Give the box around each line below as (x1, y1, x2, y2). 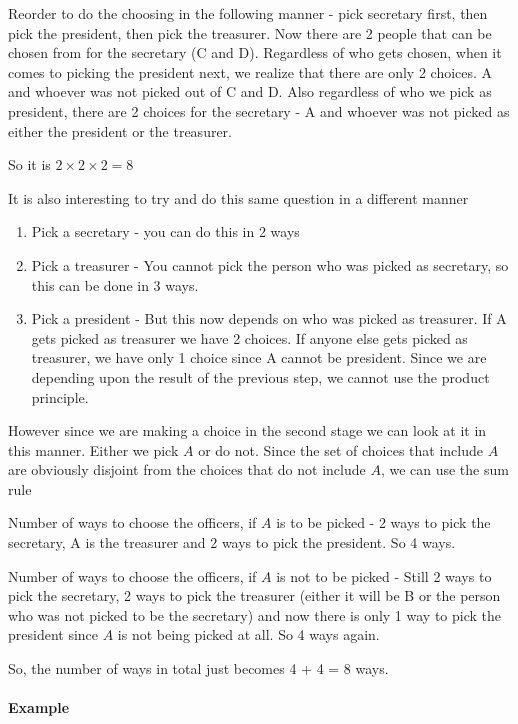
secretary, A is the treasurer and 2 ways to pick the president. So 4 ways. (8, 532, 456, 553)
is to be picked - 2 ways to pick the (276, 512, 491, 533)
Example (8, 697, 70, 718)
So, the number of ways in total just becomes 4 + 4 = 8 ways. (8, 658, 389, 679)
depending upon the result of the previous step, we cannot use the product (31, 366, 490, 387)
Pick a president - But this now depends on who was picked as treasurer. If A (31, 308, 507, 329)
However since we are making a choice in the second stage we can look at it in (8, 420, 487, 441)
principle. (31, 386, 89, 407)
